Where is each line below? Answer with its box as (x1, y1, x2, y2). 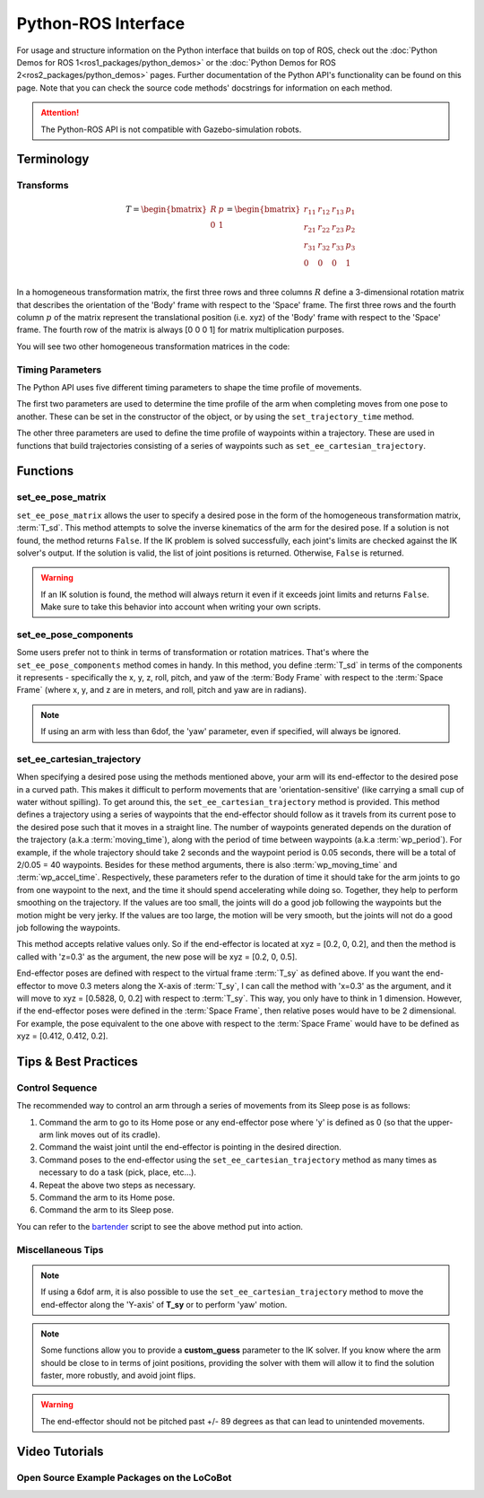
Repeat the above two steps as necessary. (39, 1179, 196, 1190)
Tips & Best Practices (16, 1054, 139, 1069)
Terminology (16, 152, 90, 167)
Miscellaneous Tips (16, 1243, 104, 1256)
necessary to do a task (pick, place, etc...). (39, 1167, 197, 1178)
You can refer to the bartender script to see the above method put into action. (16, 1221, 304, 1231)
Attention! (40, 108, 80, 118)
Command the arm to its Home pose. (39, 1192, 175, 1203)
